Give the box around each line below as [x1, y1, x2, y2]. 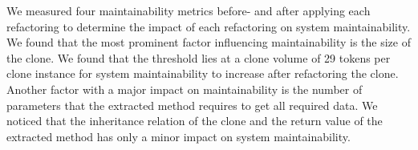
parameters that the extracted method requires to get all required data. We [6, 96, 378, 113]
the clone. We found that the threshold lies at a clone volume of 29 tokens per [6, 49, 391, 66]
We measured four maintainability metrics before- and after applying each [6, 2, 371, 18]
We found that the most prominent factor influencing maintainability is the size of [6, 34, 411, 51]
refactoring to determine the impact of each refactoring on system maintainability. [6, 18, 411, 34]
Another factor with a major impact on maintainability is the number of [6, 80, 363, 97]
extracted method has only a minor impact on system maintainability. [6, 128, 351, 144]
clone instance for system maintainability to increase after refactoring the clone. [6, 65, 399, 82]
